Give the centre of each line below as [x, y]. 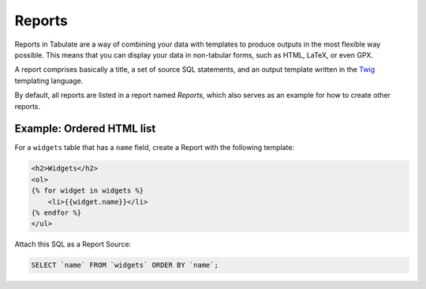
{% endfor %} [56, 212]
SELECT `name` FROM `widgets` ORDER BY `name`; [125, 265]
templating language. [49, 81]
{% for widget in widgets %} [88, 191]
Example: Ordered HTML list [85, 129]
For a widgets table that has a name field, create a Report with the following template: [155, 148]
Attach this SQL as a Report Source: [73, 244]
